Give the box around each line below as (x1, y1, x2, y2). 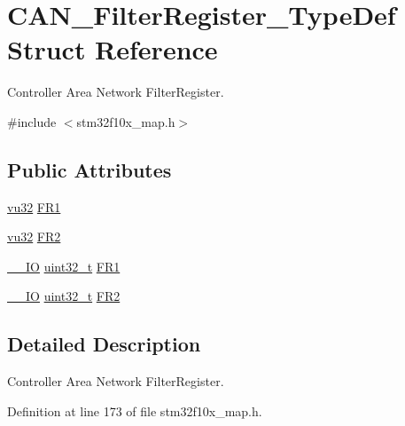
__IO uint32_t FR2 (7, 287, 121, 305)
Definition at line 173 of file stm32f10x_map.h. (7, 401, 262, 420)
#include (7, 112, 57, 130)
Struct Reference (7, 31, 218, 67)
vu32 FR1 (7, 197, 61, 216)
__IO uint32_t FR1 (7, 256, 121, 275)
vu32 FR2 (7, 227, 61, 246)
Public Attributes (7, 155, 172, 183)
